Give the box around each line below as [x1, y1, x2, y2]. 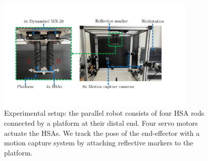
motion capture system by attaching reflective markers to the [4, 137, 193, 148]
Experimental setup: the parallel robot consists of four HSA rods [4, 108, 204, 118]
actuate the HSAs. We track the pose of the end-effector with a [4, 127, 200, 138]
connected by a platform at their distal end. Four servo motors [4, 117, 198, 128]
